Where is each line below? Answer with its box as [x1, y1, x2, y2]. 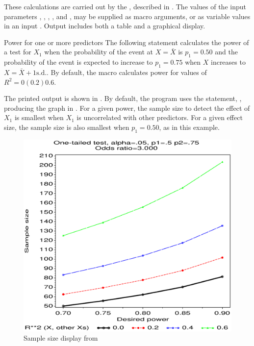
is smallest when [14, 112, 64, 123]
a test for [4, 47, 31, 57]
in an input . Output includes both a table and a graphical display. [4, 21, 205, 31]
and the [215, 47, 238, 57]
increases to [210, 57, 246, 67]
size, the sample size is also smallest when [4, 122, 129, 132]
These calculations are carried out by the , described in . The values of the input [4, 1, 246, 11]
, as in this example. [159, 122, 220, 132]
